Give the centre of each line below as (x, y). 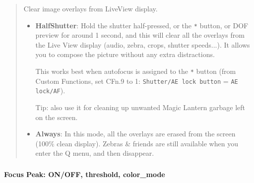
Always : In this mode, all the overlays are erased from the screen (135, 134)
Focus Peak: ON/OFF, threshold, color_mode (85, 174)
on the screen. (57, 117)
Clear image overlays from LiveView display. (91, 8)
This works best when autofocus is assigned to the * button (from (136, 71)
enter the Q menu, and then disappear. (95, 153)
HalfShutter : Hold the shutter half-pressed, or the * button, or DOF (142, 25)
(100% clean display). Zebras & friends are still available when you (137, 143)
